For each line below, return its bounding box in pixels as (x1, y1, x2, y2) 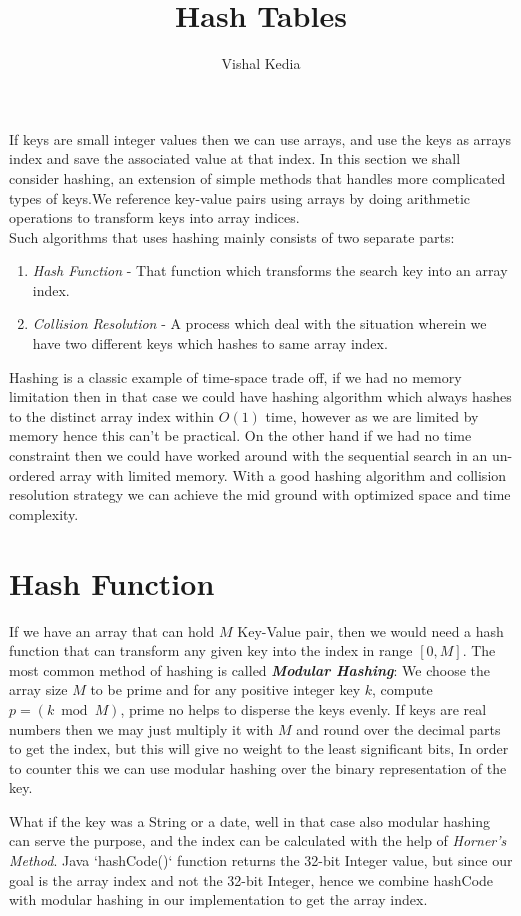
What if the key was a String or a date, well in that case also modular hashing (9, 810, 491, 831)
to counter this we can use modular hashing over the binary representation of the (9, 757, 507, 778)
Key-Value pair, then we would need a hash (237, 620, 504, 641)
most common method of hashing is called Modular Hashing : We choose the (9, 659, 490, 680)
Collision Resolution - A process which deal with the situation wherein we (32, 313, 487, 334)
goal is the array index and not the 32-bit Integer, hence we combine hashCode (9, 869, 494, 890)
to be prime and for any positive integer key (90, 679, 361, 700)
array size (9, 679, 68, 700)
